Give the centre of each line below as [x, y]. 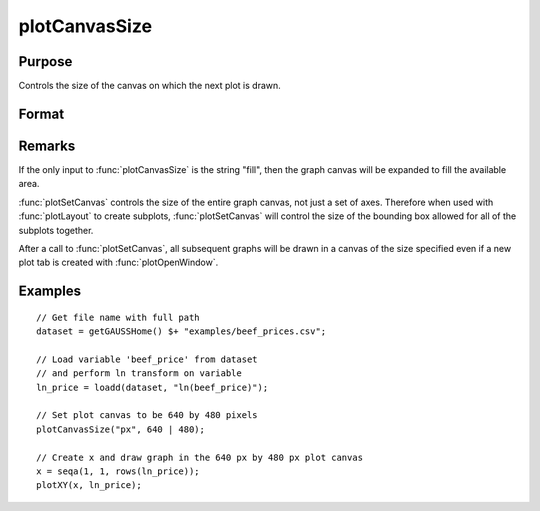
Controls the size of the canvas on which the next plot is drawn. [150, 86]
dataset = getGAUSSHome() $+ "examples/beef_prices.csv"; [181, 331]
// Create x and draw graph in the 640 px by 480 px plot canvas [200, 457]
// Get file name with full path [118, 317]
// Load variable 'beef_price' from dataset [147, 359]
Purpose [45, 61]
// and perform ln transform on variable [139, 373]
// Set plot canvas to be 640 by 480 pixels [147, 415]
